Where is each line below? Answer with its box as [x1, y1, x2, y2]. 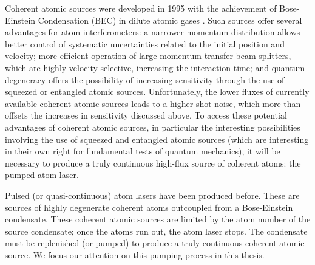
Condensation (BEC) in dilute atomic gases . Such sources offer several [38, 13, 302, 26]
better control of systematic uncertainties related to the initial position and [5, 37, 285, 50]
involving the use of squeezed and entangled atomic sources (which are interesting [5, 132, 309, 145]
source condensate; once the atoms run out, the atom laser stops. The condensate [5, 224, 308, 237]
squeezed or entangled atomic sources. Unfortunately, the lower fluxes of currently [5, 85, 310, 98]
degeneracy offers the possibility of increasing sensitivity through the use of [5, 73, 285, 86]
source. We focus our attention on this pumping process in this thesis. [5, 248, 265, 261]
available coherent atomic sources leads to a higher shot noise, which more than [5, 97, 301, 109]
